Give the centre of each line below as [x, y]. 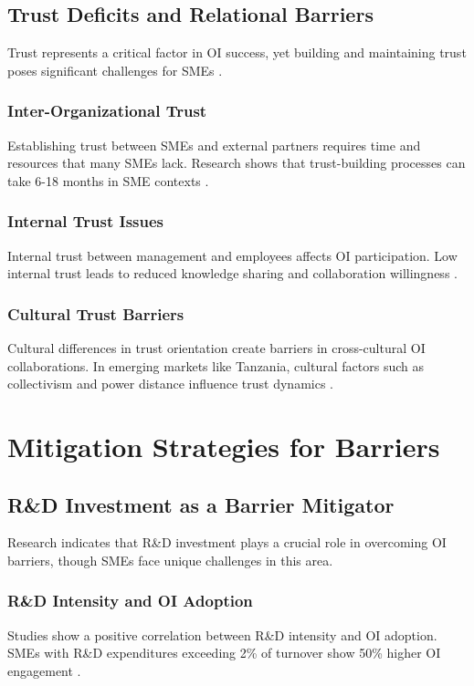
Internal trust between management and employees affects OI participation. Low [232, 255]
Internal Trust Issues [86, 221]
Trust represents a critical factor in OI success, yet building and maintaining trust [237, 52]
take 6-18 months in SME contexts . [108, 180]
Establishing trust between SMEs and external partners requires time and [214, 145]
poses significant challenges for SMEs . [115, 70]
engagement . [44, 670]
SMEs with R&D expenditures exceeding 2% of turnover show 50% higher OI [224, 653]
